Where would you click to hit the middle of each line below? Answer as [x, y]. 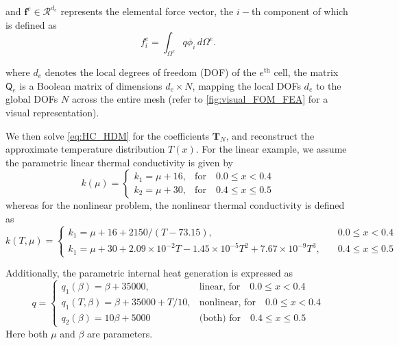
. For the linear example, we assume [271, 149]
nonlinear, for [227, 302]
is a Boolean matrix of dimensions [91, 85]
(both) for [220, 318]
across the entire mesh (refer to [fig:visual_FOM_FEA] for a [200, 99]
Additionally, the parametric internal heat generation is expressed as [149, 273]
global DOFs [32, 99]
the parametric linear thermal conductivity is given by [119, 162]
